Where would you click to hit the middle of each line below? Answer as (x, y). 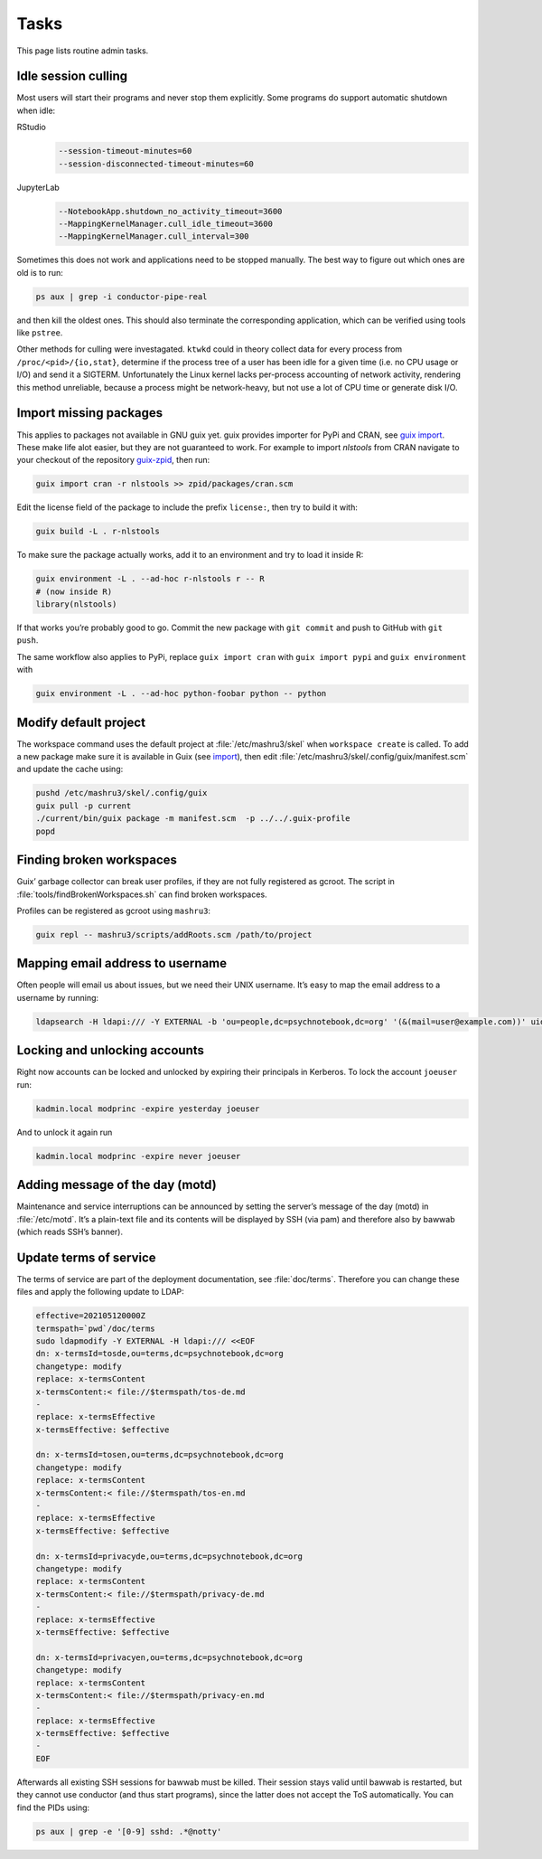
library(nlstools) (76, 604)
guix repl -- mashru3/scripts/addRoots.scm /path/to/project (174, 934)
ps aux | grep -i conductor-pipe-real (121, 297)
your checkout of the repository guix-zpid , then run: (113, 460)
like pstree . (40, 333)
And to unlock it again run (65, 1132)
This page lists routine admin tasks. (83, 51)
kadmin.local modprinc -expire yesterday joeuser (148, 1109)
